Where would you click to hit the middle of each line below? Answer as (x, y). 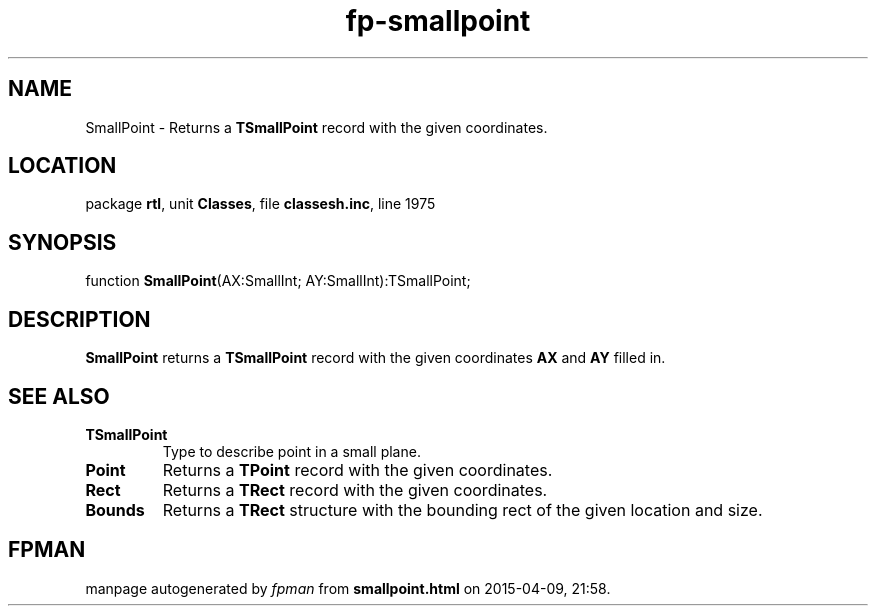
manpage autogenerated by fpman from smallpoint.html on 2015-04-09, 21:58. (348, 588)
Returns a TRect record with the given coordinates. (355, 489)
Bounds (115, 509)
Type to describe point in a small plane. (291, 451)
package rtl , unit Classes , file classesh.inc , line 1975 (260, 204)
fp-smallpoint (438, 21)
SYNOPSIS (62, 242)
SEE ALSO (59, 396)
